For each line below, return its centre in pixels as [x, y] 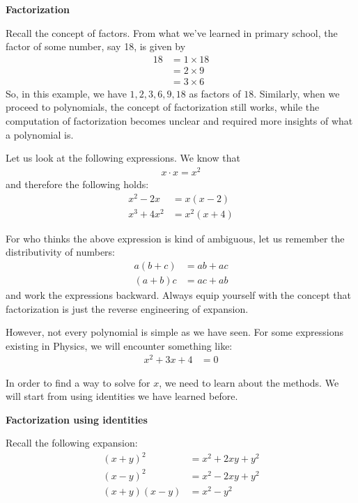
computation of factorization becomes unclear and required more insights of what [179, 121]
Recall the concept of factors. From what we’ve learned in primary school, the [172, 32]
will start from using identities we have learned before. [122, 396]
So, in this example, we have [66, 93]
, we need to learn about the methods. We [249, 382]
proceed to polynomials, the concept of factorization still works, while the [163, 107]
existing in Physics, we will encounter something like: [119, 345]
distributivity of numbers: [60, 252]
